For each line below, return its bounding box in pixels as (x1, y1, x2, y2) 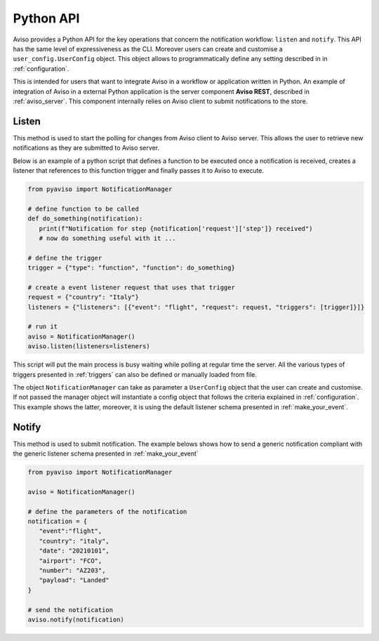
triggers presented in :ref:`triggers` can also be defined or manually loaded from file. (13, 370, 258, 378)
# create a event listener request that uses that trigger (27, 283, 235, 291)
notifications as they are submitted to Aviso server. (13, 144, 160, 152)
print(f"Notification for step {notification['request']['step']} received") (39, 225, 313, 232)
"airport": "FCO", (39, 557, 102, 564)
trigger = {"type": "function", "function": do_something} (27, 264, 235, 272)
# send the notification (27, 606, 114, 614)
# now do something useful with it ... (39, 234, 176, 242)
